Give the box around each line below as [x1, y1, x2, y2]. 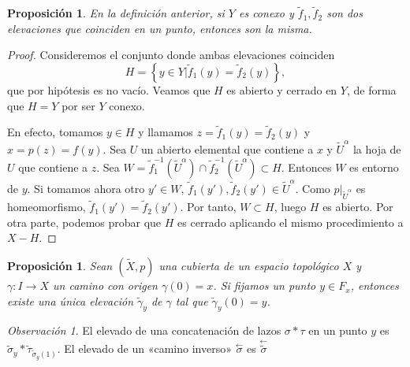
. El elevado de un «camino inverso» [57, 340, 232, 357]
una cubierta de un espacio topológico [158, 258, 339, 274]
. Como [295, 180, 330, 196]
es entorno [349, 159, 399, 176]
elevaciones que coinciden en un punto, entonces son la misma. [7, 20, 312, 36]
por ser [61, 97, 95, 113]
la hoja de [352, 140, 401, 157]
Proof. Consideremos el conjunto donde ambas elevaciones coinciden [7, 46, 335, 63]
